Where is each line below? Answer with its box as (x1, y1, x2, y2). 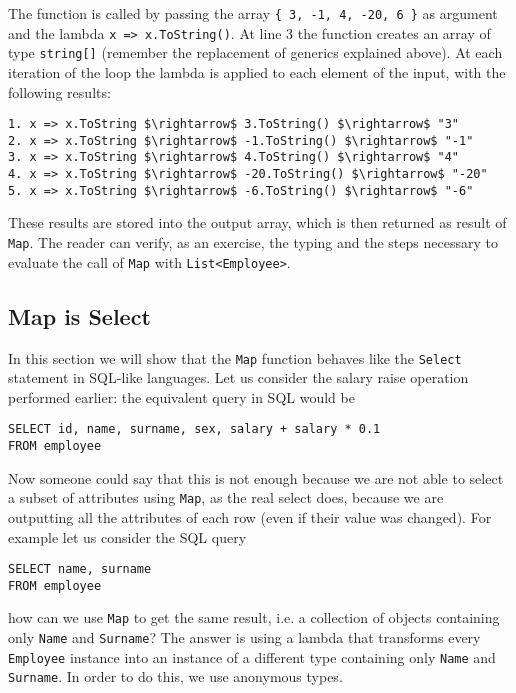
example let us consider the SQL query (8, 526, 247, 547)
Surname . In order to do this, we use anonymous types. (8, 666, 343, 687)
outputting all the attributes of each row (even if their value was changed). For (8, 506, 492, 527)
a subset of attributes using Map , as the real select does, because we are (8, 487, 444, 508)
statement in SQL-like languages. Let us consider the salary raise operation (8, 367, 469, 388)
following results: (8, 81, 111, 102)
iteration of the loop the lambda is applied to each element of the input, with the (8, 61, 506, 82)
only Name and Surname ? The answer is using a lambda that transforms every (8, 627, 481, 648)
